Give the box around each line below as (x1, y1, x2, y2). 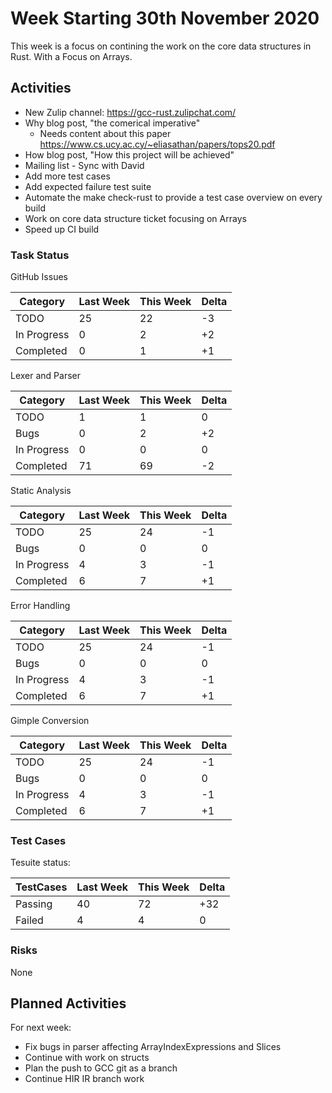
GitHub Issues (10, 271, 68, 283)
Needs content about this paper (39, 127, 172, 139)
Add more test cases (24, 170, 111, 182)
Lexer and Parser (10, 370, 81, 382)
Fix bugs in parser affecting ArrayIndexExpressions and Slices (24, 1041, 282, 1053)
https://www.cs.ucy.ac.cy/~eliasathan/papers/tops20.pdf (39, 138, 276, 150)
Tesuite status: (10, 857, 71, 869)
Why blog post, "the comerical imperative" (24, 117, 201, 129)
